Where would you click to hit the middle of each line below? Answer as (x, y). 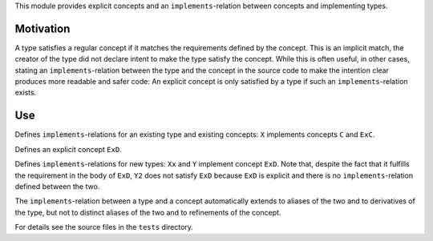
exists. (26, 93)
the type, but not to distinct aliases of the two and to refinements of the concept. (148, 212)
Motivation (42, 28)
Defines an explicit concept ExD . (68, 149)
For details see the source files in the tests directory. (104, 227)
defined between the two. (57, 186)
